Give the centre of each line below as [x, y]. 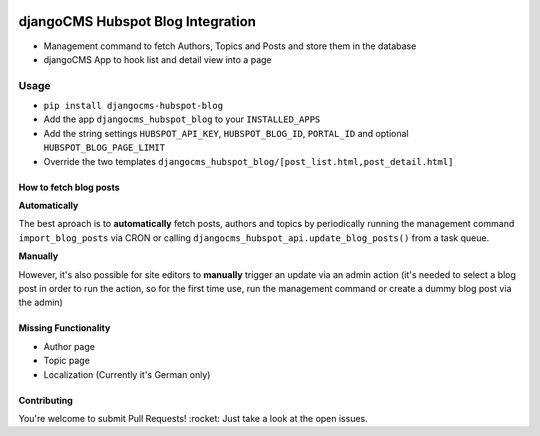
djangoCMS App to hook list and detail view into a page [157, 59]
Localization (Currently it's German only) [127, 374]
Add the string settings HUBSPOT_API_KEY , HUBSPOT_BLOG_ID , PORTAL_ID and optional [226, 133]
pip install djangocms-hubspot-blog [133, 106]
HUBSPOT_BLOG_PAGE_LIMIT [104, 148]
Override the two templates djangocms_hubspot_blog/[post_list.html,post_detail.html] [248, 161]
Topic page [66, 361]
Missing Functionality [64, 328]
